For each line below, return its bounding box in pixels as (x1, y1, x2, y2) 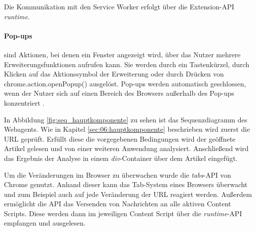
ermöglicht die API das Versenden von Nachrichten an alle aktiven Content (4, 198, 231, 209)
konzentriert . (4, 97, 45, 108)
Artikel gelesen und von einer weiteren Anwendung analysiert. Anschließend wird (4, 143, 249, 154)
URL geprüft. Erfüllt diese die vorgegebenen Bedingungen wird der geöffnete (4, 133, 236, 144)
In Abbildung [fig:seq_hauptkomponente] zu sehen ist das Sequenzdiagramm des (4, 114, 248, 124)
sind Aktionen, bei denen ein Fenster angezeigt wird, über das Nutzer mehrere (4, 49, 241, 59)
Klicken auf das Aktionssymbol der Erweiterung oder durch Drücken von (4, 69, 224, 79)
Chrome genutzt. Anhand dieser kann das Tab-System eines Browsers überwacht (4, 179, 248, 190)
